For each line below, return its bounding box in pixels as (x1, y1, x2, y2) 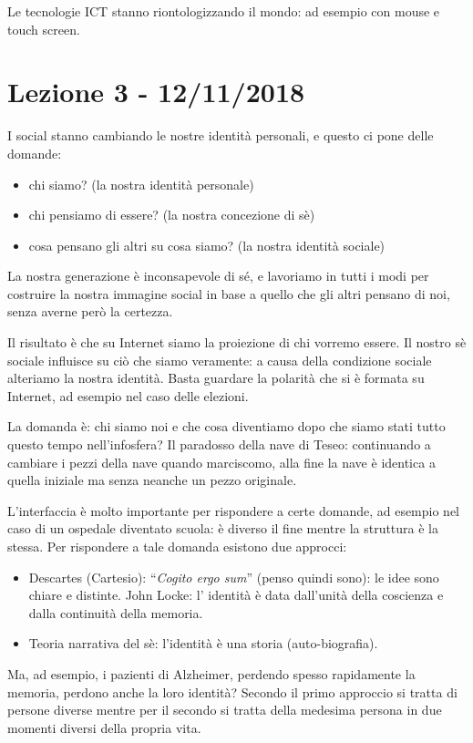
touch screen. (7, 19, 80, 38)
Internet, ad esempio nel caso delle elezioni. (7, 386, 249, 405)
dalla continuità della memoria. (28, 603, 203, 622)
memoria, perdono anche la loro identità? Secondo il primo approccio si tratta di (7, 682, 458, 701)
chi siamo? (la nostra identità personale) (28, 174, 254, 193)
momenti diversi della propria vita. (7, 717, 201, 737)
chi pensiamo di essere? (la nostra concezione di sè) (28, 205, 315, 224)
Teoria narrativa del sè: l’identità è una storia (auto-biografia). (28, 634, 378, 653)
